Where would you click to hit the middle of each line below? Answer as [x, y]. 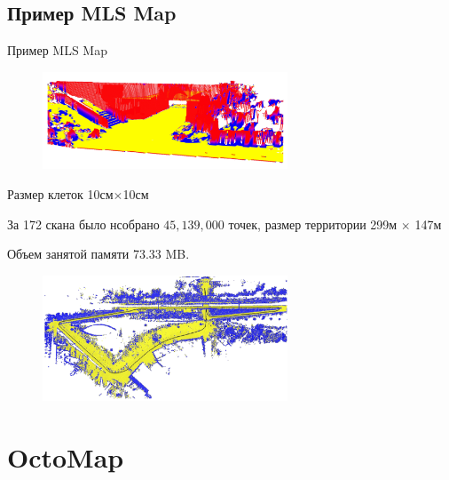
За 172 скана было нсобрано [83, 224]
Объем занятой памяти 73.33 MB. [98, 254]
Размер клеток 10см [60, 193]
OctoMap [66, 456]
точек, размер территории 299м [313, 224]
